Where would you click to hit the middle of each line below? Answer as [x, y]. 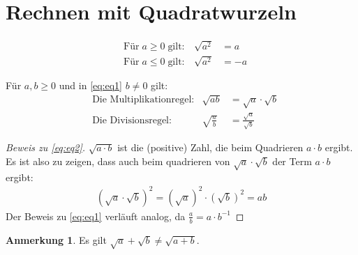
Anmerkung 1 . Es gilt [56, 239]
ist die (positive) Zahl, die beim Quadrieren [210, 147]
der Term [292, 161]
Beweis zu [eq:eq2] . [46, 147]
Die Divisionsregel [130, 120]
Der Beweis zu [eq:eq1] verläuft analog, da [96, 216]
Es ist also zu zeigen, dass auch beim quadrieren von [118, 161]
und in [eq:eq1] [91, 85]
